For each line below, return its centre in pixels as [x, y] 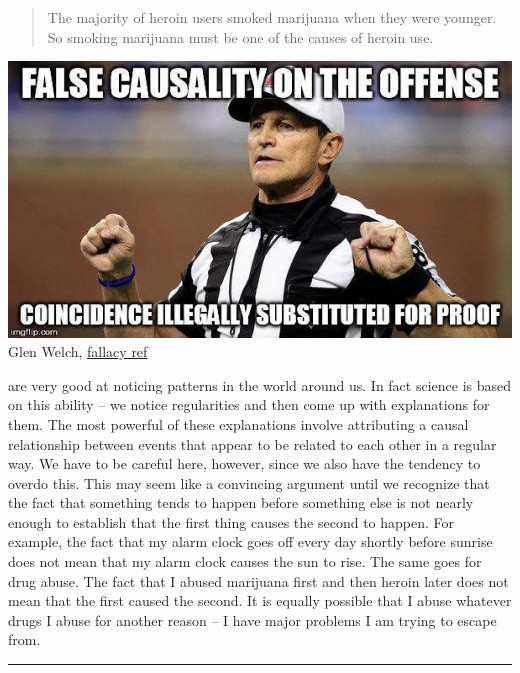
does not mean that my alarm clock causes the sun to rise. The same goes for [245, 561]
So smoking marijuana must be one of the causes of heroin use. [240, 36]
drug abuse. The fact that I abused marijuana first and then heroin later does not [258, 580]
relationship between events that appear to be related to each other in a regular [252, 443]
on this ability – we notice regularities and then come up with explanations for [249, 404]
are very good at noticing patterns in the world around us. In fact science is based [260, 384]
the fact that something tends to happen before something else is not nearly [241, 502]
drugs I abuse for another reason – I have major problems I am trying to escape [252, 619]
